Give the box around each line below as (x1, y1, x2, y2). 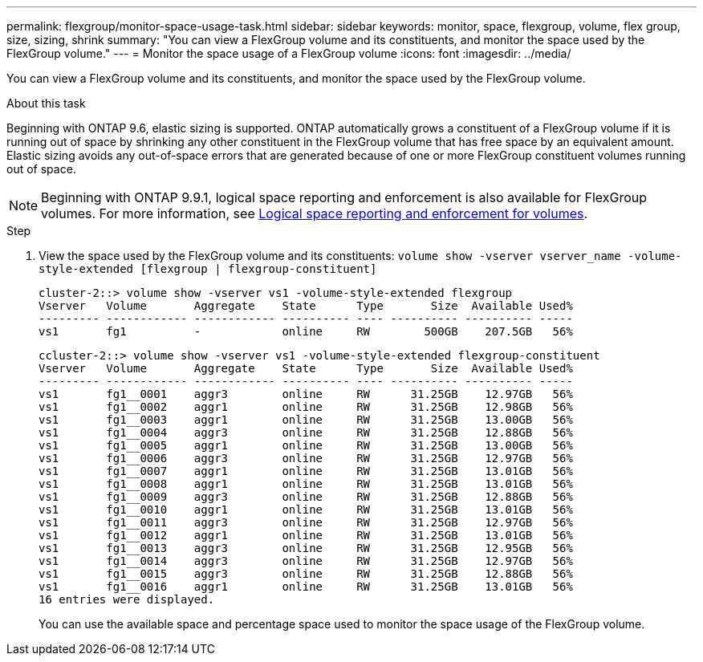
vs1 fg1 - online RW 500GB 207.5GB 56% (39, 325, 573, 338)
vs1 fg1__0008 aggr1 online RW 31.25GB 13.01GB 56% (39, 477, 573, 490)
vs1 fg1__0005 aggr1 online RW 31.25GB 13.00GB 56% (39, 439, 573, 452)
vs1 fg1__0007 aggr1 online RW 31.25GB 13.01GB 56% (39, 465, 573, 477)
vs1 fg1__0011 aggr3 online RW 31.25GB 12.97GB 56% (39, 516, 573, 529)
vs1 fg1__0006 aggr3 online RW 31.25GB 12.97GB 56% (39, 452, 573, 465)
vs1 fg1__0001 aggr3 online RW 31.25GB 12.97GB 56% (39, 388, 573, 400)
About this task (6, 96, 86, 110)
